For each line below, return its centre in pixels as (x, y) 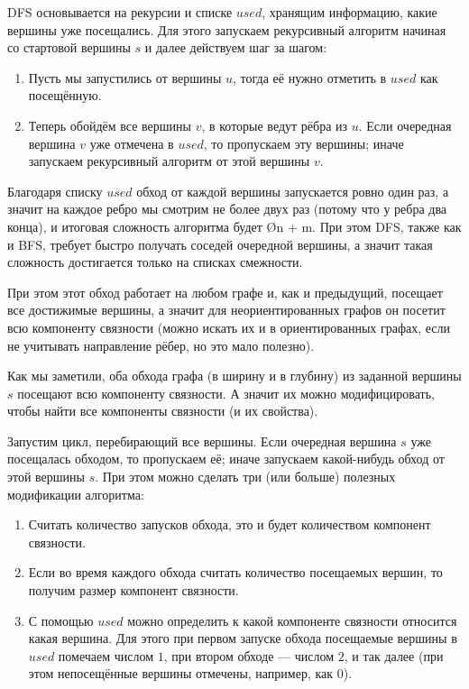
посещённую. (65, 95)
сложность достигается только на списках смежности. (155, 262)
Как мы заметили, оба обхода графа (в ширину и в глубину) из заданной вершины (234, 376)
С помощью (61, 620)
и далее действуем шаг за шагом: (236, 47)
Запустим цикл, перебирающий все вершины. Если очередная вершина (202, 441)
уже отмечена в (132, 143)
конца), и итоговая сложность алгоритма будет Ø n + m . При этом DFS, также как (234, 226)
